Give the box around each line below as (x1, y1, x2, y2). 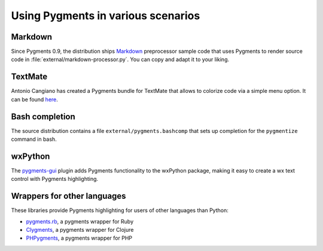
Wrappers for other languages (11, 191, 126, 201)
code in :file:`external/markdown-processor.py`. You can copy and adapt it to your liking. (11, 56, 230, 63)
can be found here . (11, 96, 58, 103)
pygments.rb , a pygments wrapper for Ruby (26, 217, 134, 225)
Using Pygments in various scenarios (11, 9, 200, 22)
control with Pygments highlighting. (11, 176, 99, 183)
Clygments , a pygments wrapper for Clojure (26, 226, 134, 234)
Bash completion (11, 111, 76, 122)
